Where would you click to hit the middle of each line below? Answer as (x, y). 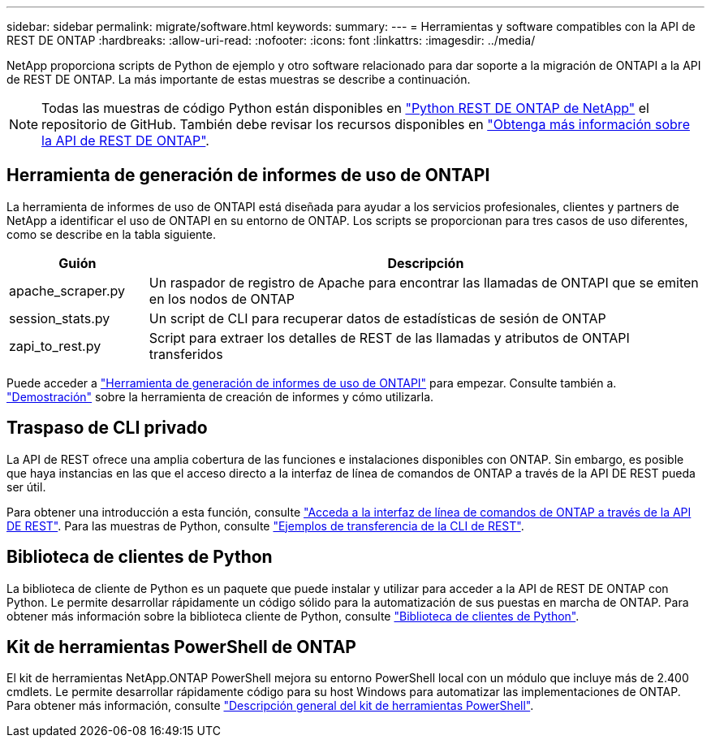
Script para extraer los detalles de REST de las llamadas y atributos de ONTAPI (389, 337)
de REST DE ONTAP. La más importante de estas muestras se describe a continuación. (239, 79)
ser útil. (26, 487)
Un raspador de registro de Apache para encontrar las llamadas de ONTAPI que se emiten (424, 282)
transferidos (186, 354)
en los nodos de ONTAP (222, 298)
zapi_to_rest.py (55, 346)
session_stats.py (60, 318)
